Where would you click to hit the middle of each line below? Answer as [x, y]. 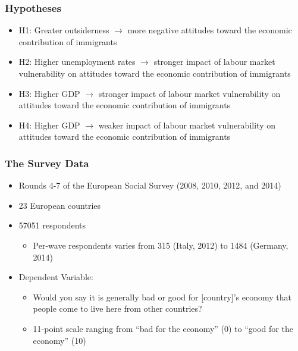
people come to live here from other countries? [117, 308]
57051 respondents [52, 225]
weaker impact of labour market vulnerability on [187, 125]
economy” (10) [59, 340]
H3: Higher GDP [49, 93]
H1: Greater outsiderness [64, 30]
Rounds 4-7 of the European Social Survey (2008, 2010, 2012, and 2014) [150, 185]
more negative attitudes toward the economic [210, 30]
